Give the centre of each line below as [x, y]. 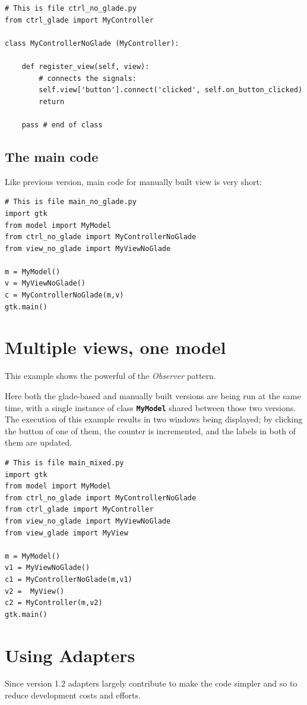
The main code [52, 156]
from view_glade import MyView [67, 533]
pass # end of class [62, 125]
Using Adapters [70, 655]
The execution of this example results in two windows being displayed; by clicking [154, 419]
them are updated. [39, 442]
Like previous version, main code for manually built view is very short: [133, 181]
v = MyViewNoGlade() [45, 283]
